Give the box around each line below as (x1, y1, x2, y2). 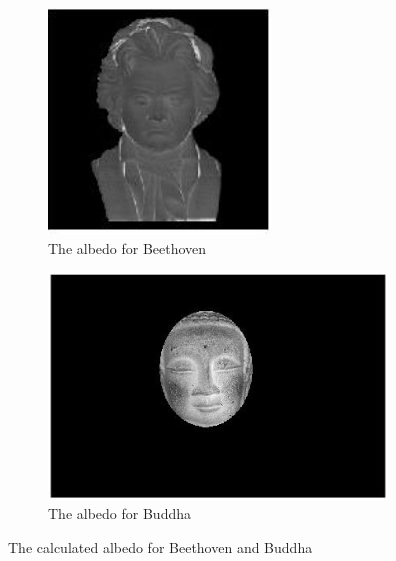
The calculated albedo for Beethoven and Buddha (8, 536, 313, 557)
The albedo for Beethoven (48, 238, 207, 259)
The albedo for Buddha (48, 503, 191, 524)
